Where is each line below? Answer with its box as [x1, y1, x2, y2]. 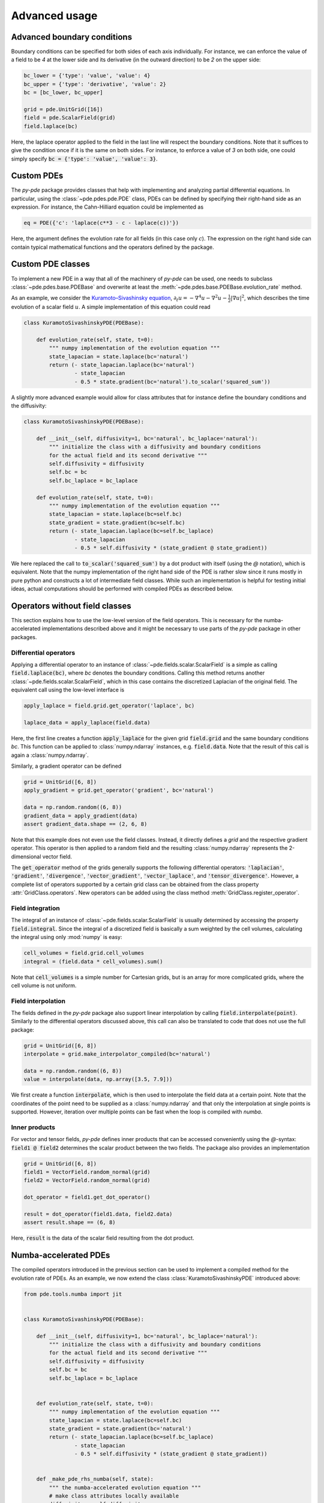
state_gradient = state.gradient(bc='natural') [49, 1425, 192, 1432]
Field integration [11, 904, 60, 913]
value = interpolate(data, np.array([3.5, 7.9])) [23, 1076, 173, 1083]
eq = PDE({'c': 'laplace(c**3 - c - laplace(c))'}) [23, 219, 179, 227]
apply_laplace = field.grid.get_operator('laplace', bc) [23, 702, 195, 709]
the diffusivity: [11, 402, 47, 409]
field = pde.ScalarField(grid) [23, 114, 116, 121]
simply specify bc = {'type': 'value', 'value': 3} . [11, 155, 158, 162]
